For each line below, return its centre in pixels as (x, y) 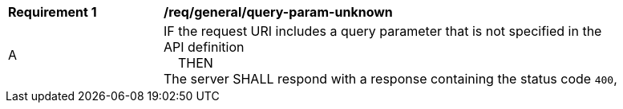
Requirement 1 (53, 12)
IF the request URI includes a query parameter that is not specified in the (383, 31)
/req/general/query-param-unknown (278, 12)
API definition (204, 47)
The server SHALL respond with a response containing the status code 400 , (390, 79)
